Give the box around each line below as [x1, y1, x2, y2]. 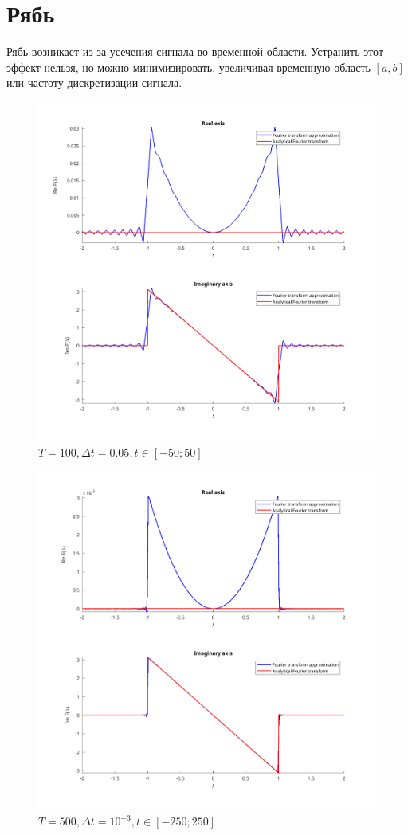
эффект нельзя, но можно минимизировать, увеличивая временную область [6, 58, 371, 75]
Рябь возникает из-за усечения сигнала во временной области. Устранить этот [6, 43, 384, 60]
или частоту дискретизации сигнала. [6, 74, 182, 91]
